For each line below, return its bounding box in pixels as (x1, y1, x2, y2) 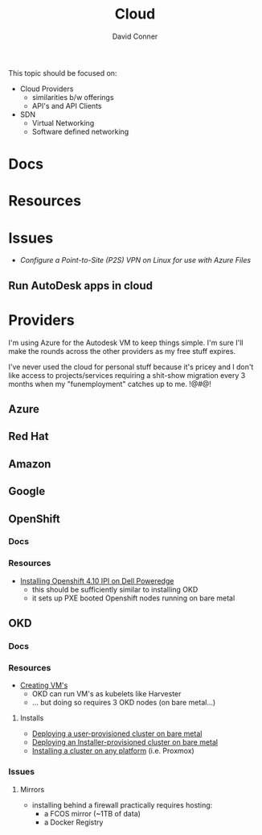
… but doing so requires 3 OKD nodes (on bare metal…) (31, 698, 216, 708)
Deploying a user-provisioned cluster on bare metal (31, 729, 203, 738)
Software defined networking (31, 127, 129, 136)
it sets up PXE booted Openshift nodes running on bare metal (31, 593, 235, 603)
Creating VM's (19, 680, 68, 690)
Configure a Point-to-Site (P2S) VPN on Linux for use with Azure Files (19, 255, 252, 265)
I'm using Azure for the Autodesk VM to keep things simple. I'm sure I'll (8, 338, 244, 347)
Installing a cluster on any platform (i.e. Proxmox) (31, 746, 194, 756)
